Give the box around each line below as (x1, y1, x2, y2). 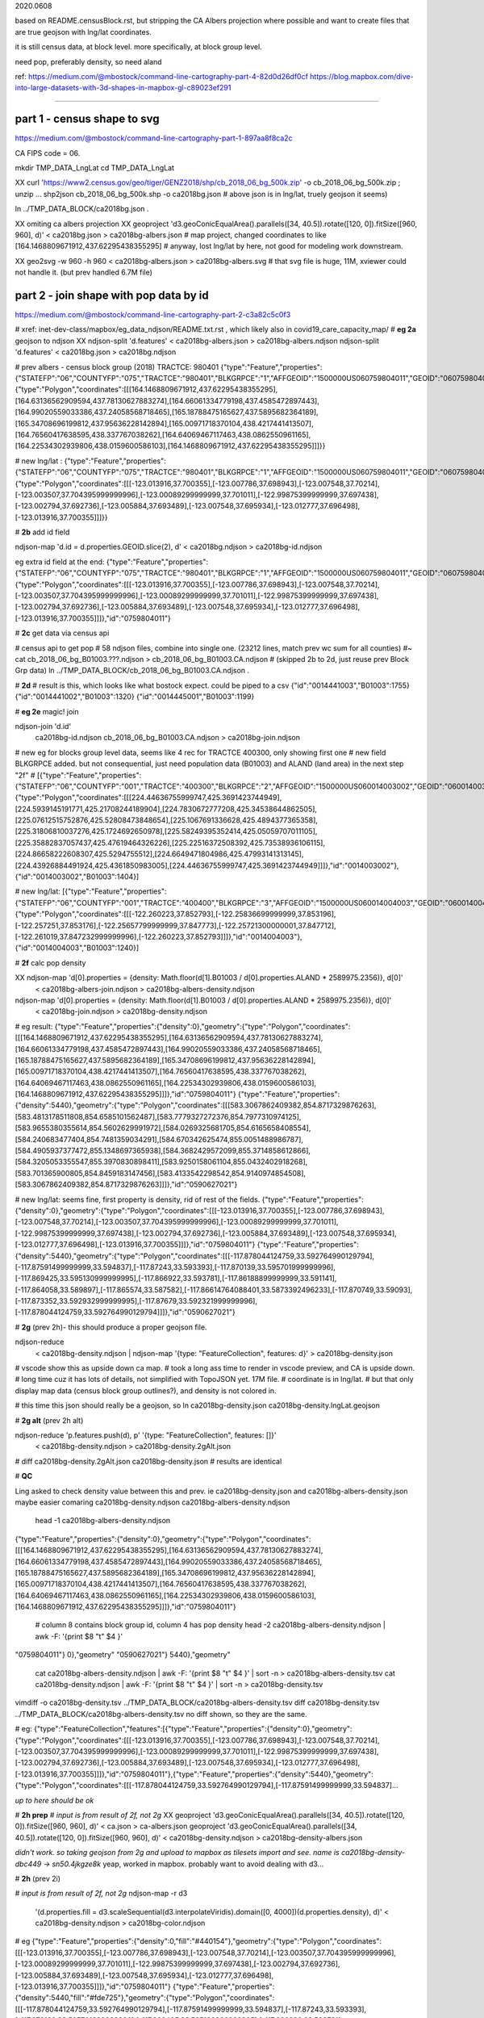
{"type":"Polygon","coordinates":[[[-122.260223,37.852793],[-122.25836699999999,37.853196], (15, 909, 336, 919)
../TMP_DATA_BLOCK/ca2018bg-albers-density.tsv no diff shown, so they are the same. (15, 1709, 307, 1719)
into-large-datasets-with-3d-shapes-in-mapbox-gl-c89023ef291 (15, 83, 232, 93)
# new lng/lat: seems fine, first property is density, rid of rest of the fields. (15, 1195, 261, 1204)
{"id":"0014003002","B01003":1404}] (15, 872, 140, 881)
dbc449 (15, 1859, 42, 1869)
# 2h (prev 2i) (15, 1874, 60, 1883)
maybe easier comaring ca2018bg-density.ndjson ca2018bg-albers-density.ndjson (15, 1497, 290, 1507)
